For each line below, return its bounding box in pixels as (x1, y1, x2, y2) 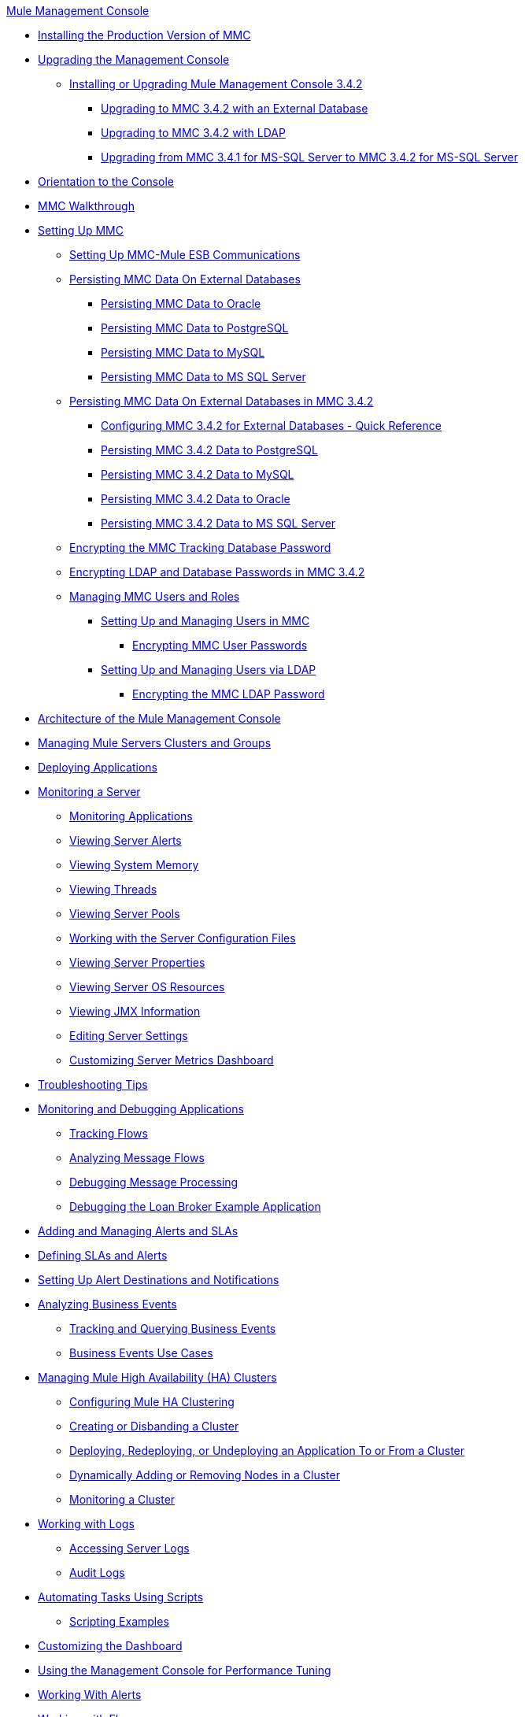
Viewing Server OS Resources (69, 980, 225, 994)
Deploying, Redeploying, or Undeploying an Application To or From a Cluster (69, 1444, 465, 1457)
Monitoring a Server (38, 785, 141, 798)
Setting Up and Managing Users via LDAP (101, 663, 316, 676)
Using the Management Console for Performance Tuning (38, 1663, 331, 1677)
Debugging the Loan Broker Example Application (69, 1200, 321, 1213)
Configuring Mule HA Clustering (69, 1395, 235, 1408)
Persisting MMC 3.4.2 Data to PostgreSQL (101, 443, 318, 457)
